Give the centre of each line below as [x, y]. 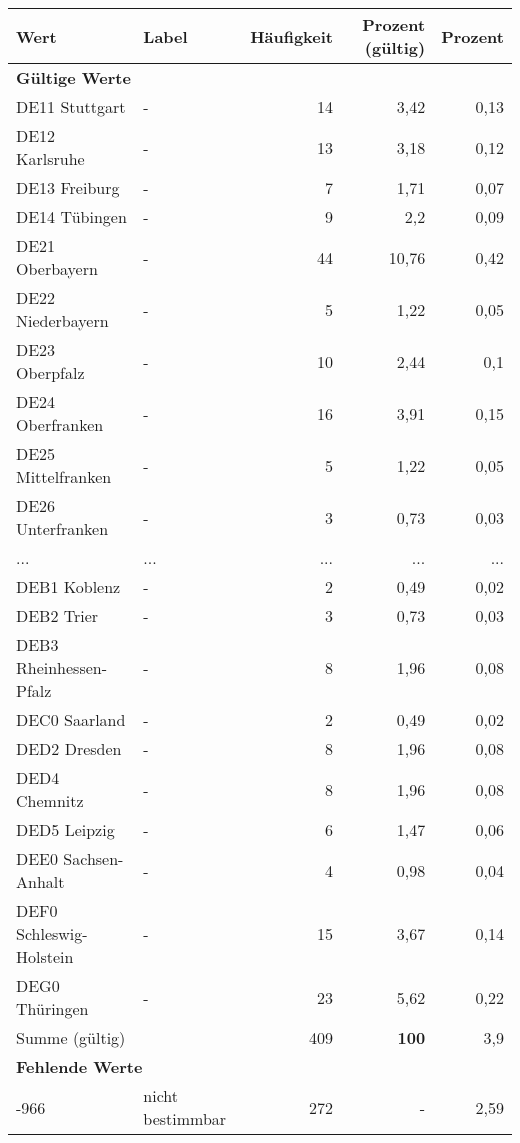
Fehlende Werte [79, 1066]
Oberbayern [57, 268]
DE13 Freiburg [68, 187]
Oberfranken [60, 424]
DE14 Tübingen [71, 216]
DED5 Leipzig [65, 829]
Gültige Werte [73, 77]
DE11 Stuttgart [71, 106]
